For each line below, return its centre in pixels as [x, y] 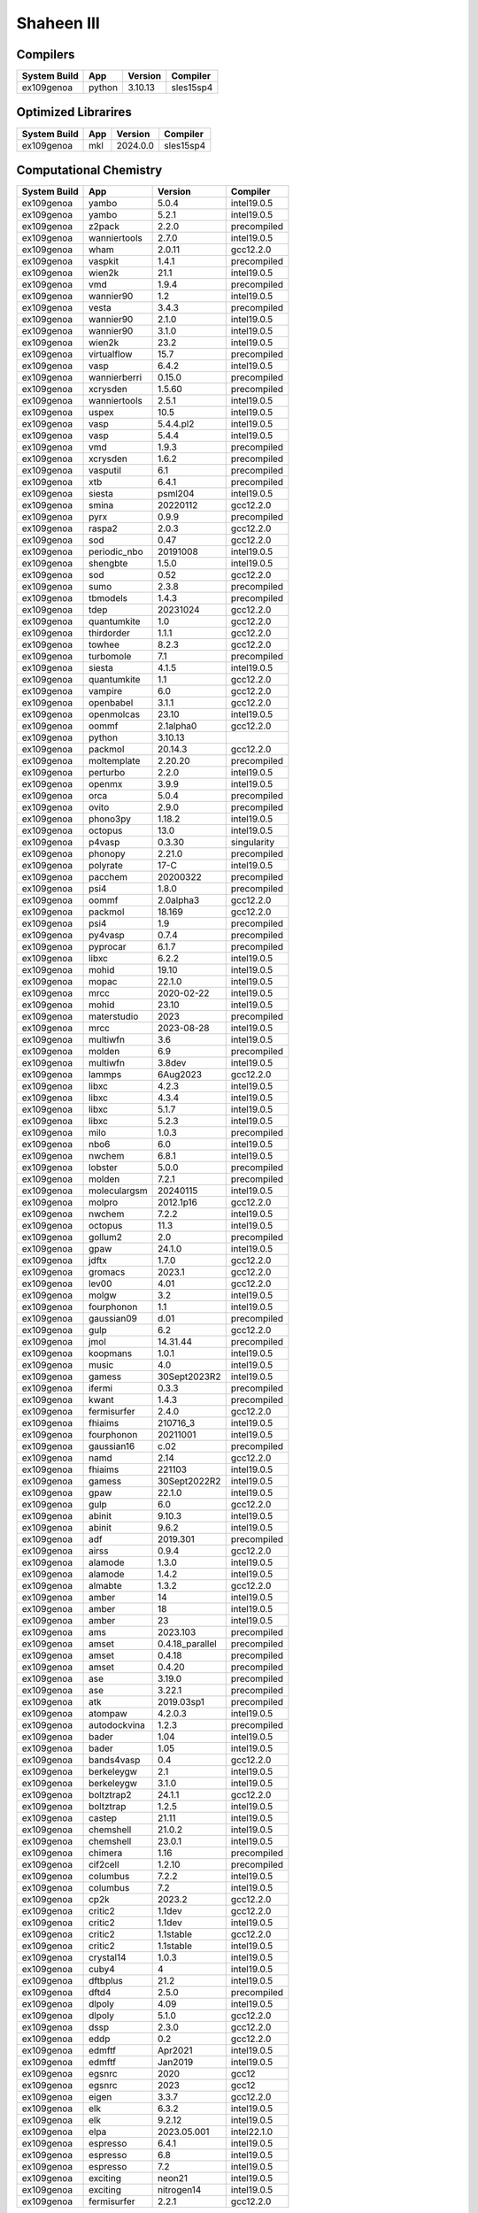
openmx [106, 784]
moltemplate [115, 761]
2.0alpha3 [178, 900]
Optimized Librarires [74, 112]
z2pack [104, 227]
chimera [106, 1853]
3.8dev [172, 1063]
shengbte [108, 564]
